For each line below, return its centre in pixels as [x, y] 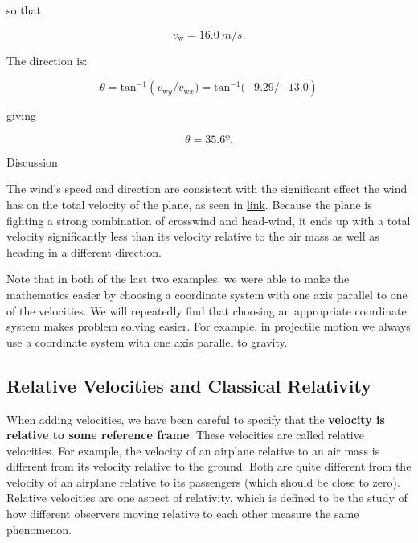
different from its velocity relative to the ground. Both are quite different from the [209, 466]
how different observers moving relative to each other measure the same [183, 514]
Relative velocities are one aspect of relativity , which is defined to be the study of [207, 498]
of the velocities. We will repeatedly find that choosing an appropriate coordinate [207, 310]
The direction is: [47, 60]
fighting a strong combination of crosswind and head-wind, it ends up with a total [209, 220]
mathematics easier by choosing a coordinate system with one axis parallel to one [207, 294]
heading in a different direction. [84, 251]
